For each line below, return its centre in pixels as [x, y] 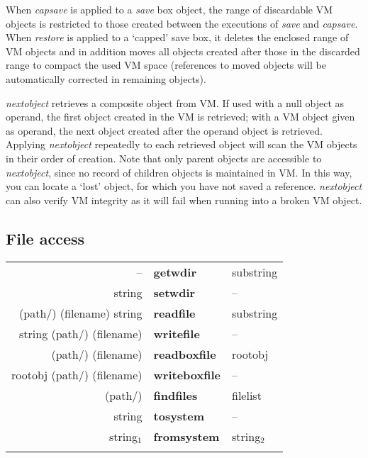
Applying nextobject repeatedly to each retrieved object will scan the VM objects [182, 144]
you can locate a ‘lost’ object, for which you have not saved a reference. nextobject [184, 186]
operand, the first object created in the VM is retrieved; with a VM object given [180, 117]
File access [45, 238]
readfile [174, 313]
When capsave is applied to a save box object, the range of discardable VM [169, 9]
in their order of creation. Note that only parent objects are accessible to [164, 158]
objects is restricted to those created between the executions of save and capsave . [182, 23]
